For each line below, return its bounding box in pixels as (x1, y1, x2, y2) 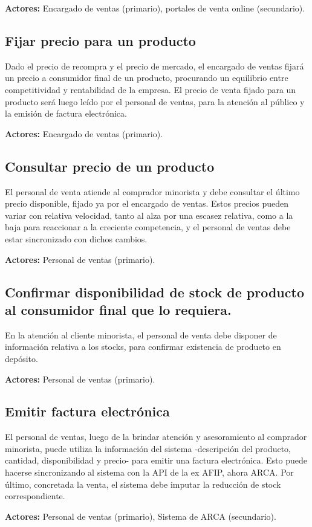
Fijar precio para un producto (5, 31, 196, 50)
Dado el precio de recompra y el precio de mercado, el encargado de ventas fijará (5, 59, 304, 72)
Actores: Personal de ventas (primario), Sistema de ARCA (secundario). (5, 509, 276, 522)
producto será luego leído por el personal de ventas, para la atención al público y (5, 95, 305, 108)
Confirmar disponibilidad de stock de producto (5, 282, 304, 301)
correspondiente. (5, 490, 65, 502)
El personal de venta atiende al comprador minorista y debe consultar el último (5, 185, 300, 198)
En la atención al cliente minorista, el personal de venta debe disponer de (5, 328, 277, 341)
